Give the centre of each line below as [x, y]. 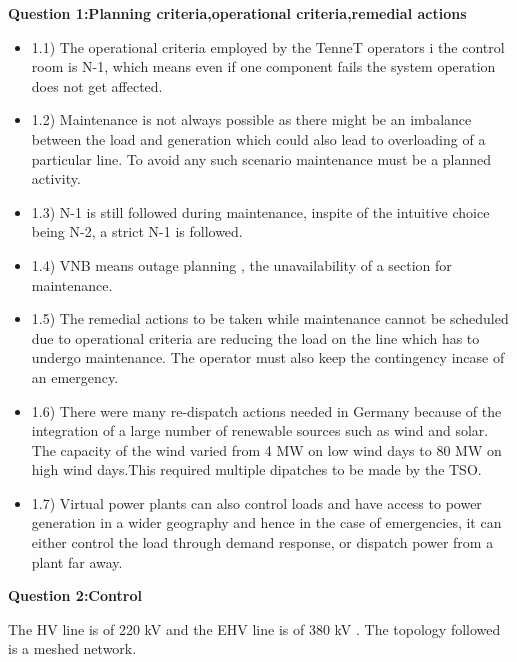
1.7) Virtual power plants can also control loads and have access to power [256, 502]
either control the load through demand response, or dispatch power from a [262, 542]
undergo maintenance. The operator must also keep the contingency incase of [268, 357]
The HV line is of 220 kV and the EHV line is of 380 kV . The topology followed [254, 628]
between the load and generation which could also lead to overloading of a [258, 138]
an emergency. [75, 376]
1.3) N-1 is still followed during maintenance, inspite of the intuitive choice [260, 211]
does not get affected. [97, 85]
